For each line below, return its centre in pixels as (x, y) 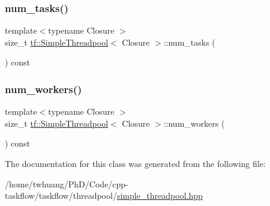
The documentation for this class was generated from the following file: (135, 163)
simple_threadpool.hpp (160, 195)
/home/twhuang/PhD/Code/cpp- (67, 183)
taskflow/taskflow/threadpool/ (61, 195)
